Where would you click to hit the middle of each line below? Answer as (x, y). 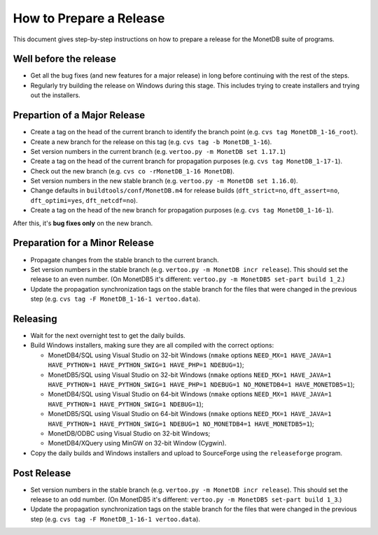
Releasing (35, 319)
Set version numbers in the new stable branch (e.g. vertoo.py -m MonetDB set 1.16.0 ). (164, 181)
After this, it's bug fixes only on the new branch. (83, 223)
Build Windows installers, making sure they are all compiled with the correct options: (152, 345)
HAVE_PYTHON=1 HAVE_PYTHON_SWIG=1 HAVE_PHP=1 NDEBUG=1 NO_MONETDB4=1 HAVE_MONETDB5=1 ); (201, 384)
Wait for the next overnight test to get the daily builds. (108, 336)
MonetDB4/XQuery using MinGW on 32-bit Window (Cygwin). (137, 443)
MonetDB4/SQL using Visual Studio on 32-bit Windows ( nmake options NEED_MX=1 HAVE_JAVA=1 (190, 355)
